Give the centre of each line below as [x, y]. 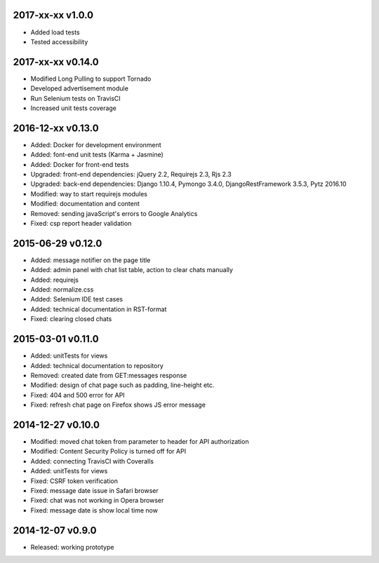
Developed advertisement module [80, 88]
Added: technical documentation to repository [97, 365]
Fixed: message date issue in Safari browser [94, 490]
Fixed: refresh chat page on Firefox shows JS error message [118, 405]
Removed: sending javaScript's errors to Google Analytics [114, 213]
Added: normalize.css [62, 290]
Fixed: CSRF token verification [74, 481]
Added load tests [55, 32]
